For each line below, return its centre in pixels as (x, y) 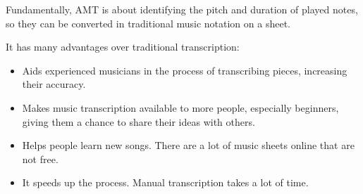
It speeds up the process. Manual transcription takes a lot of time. (165, 182)
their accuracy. (54, 84)
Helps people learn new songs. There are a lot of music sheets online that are (188, 145)
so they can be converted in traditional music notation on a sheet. (148, 23)
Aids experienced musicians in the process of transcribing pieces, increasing (185, 70)
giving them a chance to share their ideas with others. (139, 121)
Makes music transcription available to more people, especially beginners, (180, 107)
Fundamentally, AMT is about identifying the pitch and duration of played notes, (182, 9)
